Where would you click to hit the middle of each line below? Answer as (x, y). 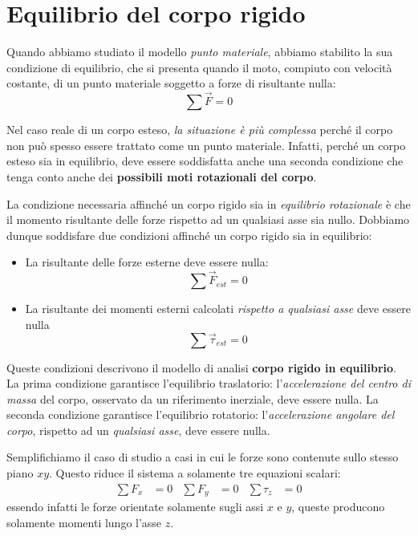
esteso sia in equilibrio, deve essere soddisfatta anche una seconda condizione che (205, 161)
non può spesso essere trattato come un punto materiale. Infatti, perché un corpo (206, 145)
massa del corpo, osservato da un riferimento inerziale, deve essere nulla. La (193, 398)
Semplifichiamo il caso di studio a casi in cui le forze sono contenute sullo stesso (203, 457)
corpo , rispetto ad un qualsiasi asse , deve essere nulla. (138, 430)
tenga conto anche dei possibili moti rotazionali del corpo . (162, 176)
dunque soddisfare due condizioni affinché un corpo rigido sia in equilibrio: (189, 235)
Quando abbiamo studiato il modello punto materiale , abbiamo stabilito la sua (200, 52)
